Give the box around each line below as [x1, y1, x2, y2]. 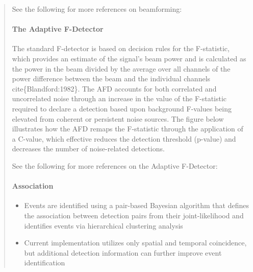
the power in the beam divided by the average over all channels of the [12, 63, 231, 74]
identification [24, 257, 65, 268]
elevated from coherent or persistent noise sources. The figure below [12, 113, 224, 124]
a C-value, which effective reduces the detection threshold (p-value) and [12, 133, 236, 144]
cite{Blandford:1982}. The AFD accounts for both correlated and [12, 83, 217, 94]
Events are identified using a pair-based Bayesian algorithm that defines [24, 200, 249, 211]
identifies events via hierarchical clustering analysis [24, 220, 183, 231]
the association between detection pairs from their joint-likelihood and [24, 210, 244, 220]
